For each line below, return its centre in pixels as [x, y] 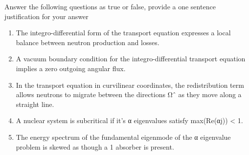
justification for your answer [46, 16]
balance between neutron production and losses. [88, 42]
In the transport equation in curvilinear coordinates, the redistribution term [130, 85]
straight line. [35, 104]
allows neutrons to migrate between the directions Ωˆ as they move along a [129, 94]
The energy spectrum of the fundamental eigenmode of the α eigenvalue [123, 137]
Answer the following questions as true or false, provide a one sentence [110, 6]
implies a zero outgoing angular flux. [71, 68]
